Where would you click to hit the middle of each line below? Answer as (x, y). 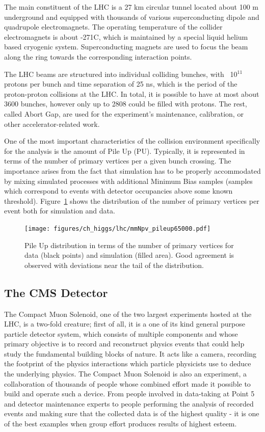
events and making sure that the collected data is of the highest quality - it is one (132, 413)
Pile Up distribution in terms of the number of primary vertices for (129, 245)
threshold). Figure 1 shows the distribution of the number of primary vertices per (132, 200)
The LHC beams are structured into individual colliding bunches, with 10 (121, 74)
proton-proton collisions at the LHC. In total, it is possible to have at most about (132, 93)
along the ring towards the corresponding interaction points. (98, 56)
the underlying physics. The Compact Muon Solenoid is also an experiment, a (126, 374)
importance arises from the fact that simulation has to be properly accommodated (132, 170)
